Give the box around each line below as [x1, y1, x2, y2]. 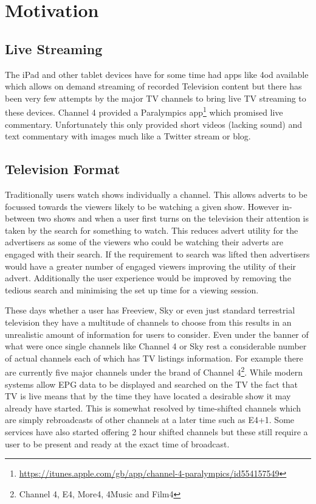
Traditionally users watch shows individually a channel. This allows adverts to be [5, 188, 307, 200]
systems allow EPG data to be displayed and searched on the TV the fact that [5, 377, 298, 390]
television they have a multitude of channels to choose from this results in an [5, 315, 292, 328]
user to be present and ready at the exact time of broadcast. [5, 437, 230, 450]
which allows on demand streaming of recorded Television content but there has [5, 80, 302, 93]
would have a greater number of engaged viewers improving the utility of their [5, 259, 297, 272]
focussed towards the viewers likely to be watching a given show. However [5, 200, 280, 212]
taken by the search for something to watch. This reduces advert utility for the [5, 223, 298, 236]
